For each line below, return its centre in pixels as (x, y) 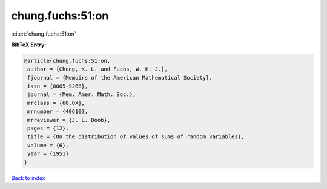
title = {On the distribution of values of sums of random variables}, (136, 137)
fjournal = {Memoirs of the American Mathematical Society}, (120, 78)
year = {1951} (48, 154)
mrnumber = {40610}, (58, 111)
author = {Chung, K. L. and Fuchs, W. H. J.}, (97, 69)
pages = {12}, (48, 129)
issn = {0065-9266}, (58, 86)
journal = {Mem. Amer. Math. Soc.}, (82, 94)
